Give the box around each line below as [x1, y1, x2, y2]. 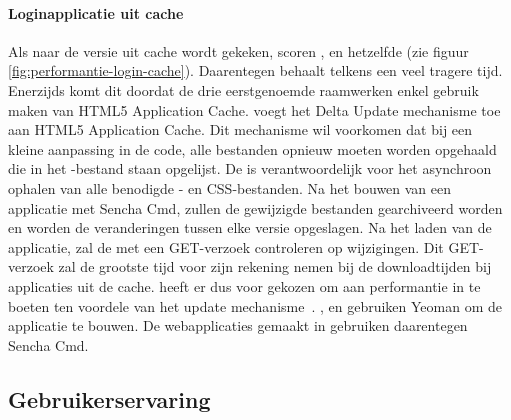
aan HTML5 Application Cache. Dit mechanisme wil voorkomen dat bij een [8, 119, 473, 140]
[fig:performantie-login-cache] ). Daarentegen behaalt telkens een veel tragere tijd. [8, 60, 503, 81]
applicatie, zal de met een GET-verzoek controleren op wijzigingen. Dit [8, 236, 444, 257]
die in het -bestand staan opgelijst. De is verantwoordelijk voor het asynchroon [8, 158, 492, 179]
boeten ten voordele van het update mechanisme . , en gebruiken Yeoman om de [8, 295, 503, 316]
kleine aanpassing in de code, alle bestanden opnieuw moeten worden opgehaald [8, 138, 497, 159]
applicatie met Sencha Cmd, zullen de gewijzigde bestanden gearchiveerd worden [8, 197, 503, 218]
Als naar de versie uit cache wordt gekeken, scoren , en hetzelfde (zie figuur [8, 40, 469, 61]
